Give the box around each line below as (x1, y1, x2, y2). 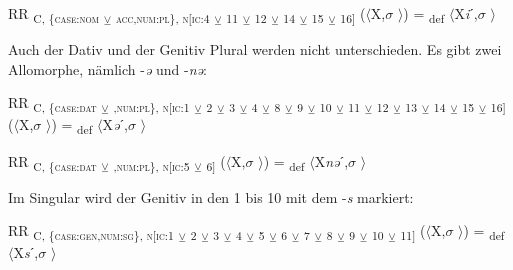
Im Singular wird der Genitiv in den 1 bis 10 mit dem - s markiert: (8, 186, 414, 207)
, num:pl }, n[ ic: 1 (113, 99, 190, 116)
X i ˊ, (454, 3, 478, 23)
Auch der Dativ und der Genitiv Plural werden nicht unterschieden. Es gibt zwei (8, 39, 502, 60)
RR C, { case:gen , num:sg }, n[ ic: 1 (8, 220, 174, 244)
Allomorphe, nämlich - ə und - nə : (8, 58, 207, 79)
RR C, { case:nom (8, 3, 100, 26)
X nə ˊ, (314, 150, 349, 171)
